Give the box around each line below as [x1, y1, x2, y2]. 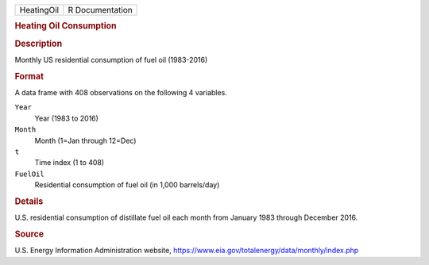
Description [14, 38, 63, 49]
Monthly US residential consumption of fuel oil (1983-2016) [14, 55, 208, 64]
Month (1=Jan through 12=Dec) [34, 136, 137, 145]
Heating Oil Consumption [14, 21, 117, 32]
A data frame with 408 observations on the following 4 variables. [14, 87, 228, 97]
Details [14, 195, 44, 206]
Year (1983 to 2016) [34, 113, 99, 123]
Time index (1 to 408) [34, 158, 105, 167]
